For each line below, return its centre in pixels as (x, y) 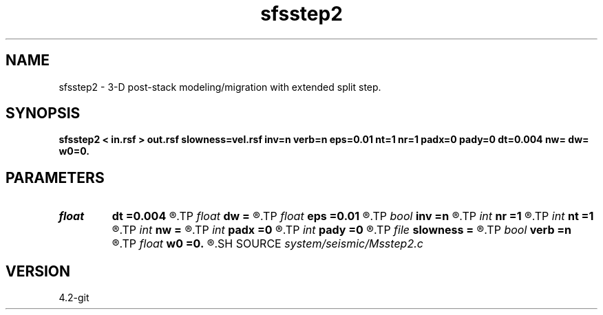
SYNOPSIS (43, 113)
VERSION (38, 271)
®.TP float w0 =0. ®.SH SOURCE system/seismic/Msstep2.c (267, 244)
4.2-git (74, 298)
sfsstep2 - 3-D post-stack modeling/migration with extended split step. (220, 87)
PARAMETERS (55, 177)
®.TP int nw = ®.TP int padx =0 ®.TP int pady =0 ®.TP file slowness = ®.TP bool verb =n (342, 230)
